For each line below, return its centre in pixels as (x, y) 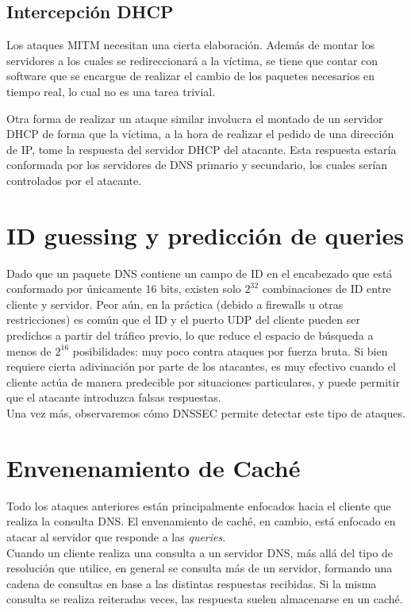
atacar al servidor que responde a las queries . (116, 536)
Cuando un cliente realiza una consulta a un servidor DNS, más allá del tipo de (200, 552)
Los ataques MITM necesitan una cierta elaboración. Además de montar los (191, 45)
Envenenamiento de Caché (154, 467)
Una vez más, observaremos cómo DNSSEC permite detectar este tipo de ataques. (206, 413)
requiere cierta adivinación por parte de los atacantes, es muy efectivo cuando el (201, 366)
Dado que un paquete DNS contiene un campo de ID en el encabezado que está (200, 273)
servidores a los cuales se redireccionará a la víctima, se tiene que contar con (192, 60)
